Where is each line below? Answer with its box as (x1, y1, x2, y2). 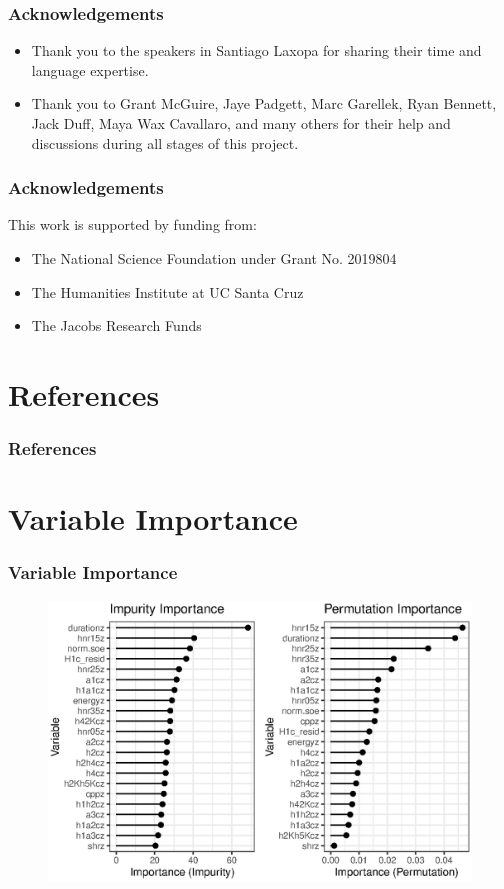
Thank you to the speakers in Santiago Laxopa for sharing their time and (31, 40, 482, 61)
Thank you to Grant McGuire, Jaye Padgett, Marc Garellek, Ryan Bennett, (31, 93, 497, 114)
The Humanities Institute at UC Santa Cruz (31, 281, 304, 302)
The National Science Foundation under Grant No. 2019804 (31, 248, 397, 268)
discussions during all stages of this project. (31, 132, 299, 153)
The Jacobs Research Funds (31, 315, 202, 336)
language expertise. (31, 59, 149, 80)
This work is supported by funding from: (8, 214, 257, 235)
